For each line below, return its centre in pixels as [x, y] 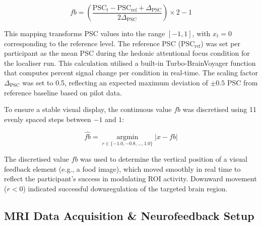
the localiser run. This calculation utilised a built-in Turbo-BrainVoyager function [130, 63]
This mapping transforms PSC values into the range [85, 33]
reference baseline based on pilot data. [63, 92]
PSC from [242, 82]
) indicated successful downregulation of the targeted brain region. [125, 188]
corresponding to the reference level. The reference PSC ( [92, 43]
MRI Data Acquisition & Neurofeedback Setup [129, 215]
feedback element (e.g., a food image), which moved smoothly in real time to [122, 168]
